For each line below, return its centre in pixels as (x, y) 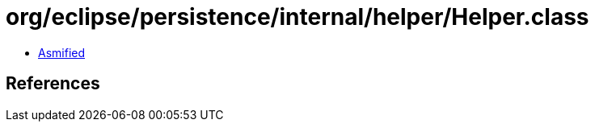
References (53, 84)
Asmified (62, 52)
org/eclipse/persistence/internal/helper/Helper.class (297, 17)
